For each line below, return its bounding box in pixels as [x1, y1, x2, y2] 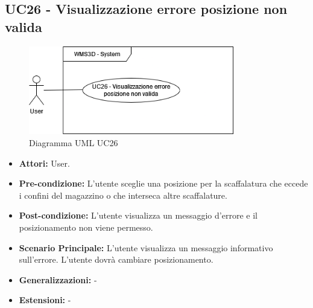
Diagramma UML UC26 [29, 136, 118, 149]
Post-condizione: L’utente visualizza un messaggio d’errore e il [19, 209, 258, 222]
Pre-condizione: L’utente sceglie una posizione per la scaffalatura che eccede [19, 177, 308, 190]
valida [5, 17, 42, 36]
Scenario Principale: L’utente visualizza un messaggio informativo [19, 241, 273, 254]
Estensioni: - [19, 294, 71, 306]
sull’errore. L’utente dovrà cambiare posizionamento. [19, 253, 213, 266]
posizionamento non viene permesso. [19, 220, 153, 233]
